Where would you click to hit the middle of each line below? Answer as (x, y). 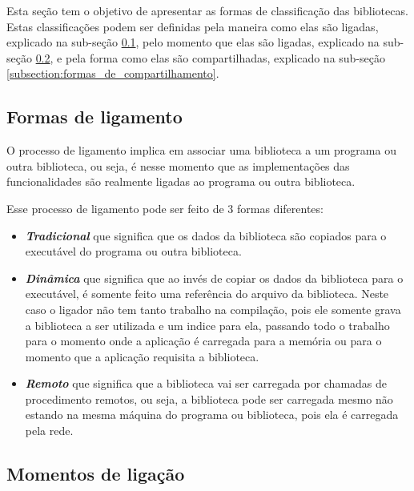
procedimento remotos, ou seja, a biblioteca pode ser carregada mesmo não (209, 398)
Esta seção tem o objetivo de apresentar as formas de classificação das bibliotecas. (207, 10)
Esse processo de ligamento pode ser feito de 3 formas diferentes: (165, 208)
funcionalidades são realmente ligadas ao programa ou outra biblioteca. (181, 181)
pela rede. (49, 431)
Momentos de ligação (96, 474)
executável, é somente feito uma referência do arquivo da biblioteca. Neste (207, 294)
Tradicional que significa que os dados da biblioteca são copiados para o (206, 235)
